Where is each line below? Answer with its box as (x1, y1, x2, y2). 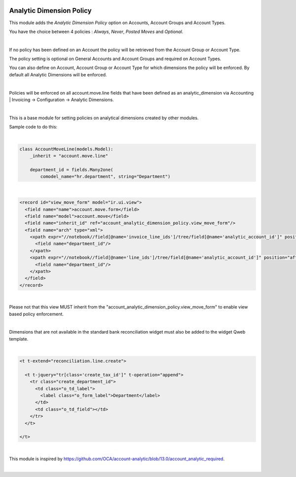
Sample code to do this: (9, 124, 58, 130)
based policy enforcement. (9, 311, 64, 317)
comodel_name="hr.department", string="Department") (40, 174, 171, 179)
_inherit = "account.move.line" (30, 153, 109, 159)
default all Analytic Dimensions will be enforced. (9, 71, 107, 77)
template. (9, 336, 29, 342)
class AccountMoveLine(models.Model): (19, 146, 113, 152)
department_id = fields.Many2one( (30, 167, 113, 172)
